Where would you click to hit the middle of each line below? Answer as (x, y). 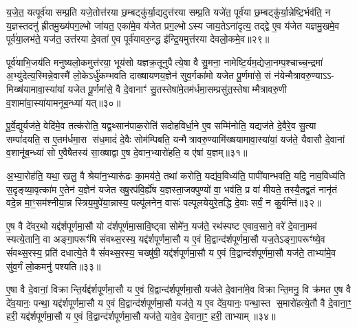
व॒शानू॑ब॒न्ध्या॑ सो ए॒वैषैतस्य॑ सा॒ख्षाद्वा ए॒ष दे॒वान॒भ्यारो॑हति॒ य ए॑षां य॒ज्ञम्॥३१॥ (127, 152)
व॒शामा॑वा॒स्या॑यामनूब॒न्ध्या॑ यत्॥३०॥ (64, 102)
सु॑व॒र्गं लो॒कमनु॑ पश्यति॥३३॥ (54, 266)
